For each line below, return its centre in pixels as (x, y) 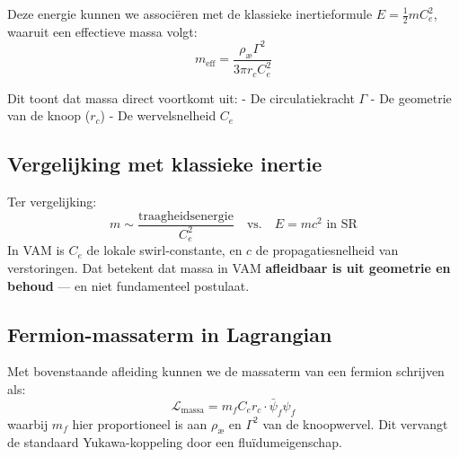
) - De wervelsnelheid (158, 115)
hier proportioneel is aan (140, 423)
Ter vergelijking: (52, 201)
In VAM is (36, 250)
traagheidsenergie (185, 216)
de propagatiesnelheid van (327, 250)
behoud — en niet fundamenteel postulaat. (128, 285)
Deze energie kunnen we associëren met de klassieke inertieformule (190, 13)
